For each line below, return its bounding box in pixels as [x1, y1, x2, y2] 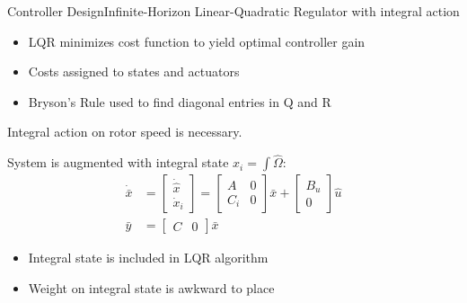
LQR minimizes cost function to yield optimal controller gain [28, 31, 366, 50]
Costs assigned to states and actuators [28, 62, 240, 81]
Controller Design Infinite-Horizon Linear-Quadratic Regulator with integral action [7, 2, 460, 20]
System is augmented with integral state [7, 153, 229, 172]
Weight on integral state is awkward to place [28, 278, 275, 297]
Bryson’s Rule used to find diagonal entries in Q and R [28, 92, 331, 111]
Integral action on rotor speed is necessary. [7, 122, 242, 141]
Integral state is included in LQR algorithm [28, 248, 269, 267]
